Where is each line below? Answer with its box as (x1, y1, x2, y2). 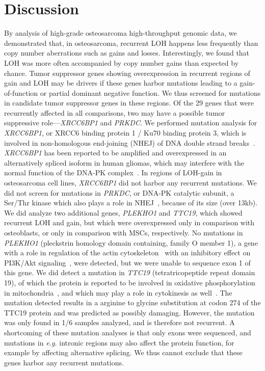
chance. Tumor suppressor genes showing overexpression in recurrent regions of (4, 67, 250, 78)
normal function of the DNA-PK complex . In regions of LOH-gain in (4, 167, 222, 178)
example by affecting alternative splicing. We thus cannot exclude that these (4, 347, 243, 358)
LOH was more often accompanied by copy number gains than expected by (4, 57, 239, 68)
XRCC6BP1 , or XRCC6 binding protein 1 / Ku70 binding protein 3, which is (4, 127, 247, 138)
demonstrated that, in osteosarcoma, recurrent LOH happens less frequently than (4, 37, 258, 48)
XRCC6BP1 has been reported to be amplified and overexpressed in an (4, 147, 227, 158)
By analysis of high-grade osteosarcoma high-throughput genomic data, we (4, 28, 237, 38)
